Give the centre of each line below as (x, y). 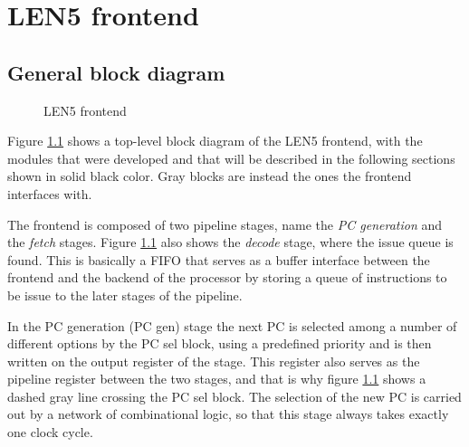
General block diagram (116, 72)
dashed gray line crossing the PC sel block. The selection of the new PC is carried (234, 396)
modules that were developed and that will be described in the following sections (231, 158)
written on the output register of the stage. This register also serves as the (214, 361)
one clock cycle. (50, 432)
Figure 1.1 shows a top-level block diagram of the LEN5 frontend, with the (215, 141)
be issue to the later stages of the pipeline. (125, 295)
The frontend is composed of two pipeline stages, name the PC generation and (225, 224)
